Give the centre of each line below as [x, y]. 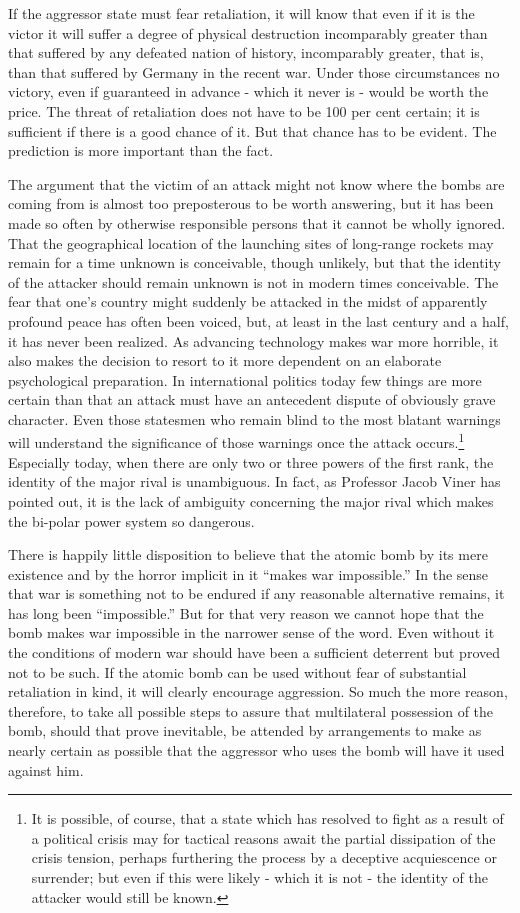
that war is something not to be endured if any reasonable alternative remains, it [256, 593]
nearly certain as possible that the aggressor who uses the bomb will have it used [256, 750]
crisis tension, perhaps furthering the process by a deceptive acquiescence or [264, 857]
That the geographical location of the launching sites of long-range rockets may [251, 242]
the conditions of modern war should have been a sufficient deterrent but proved [254, 652]
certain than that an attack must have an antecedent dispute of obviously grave [252, 399]
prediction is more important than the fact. [141, 150]
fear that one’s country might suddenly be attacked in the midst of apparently [248, 301]
